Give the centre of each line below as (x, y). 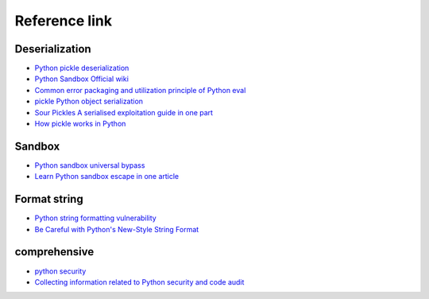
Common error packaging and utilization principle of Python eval (140, 90)
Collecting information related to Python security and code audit (139, 282)
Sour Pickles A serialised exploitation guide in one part (124, 112)
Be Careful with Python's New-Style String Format (117, 229)
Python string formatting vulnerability (95, 218)
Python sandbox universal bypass (90, 165)
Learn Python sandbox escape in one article (107, 177)
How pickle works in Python (80, 124)
